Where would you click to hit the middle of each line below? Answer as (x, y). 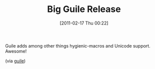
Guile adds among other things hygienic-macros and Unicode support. (78, 45)
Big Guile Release (84, 9)
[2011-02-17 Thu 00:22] (84, 23)
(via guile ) (15, 60)
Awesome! (16, 51)
